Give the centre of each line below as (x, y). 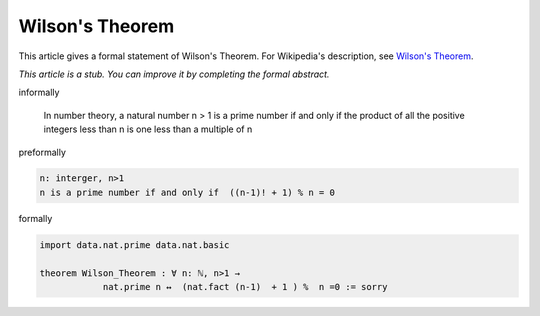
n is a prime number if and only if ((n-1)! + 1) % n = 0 (187, 192)
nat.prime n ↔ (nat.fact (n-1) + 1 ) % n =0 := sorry (245, 287)
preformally (42, 152)
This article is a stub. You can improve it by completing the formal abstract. (174, 74)
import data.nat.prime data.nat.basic (134, 244)
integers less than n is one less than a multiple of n (148, 129)
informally (39, 92)
